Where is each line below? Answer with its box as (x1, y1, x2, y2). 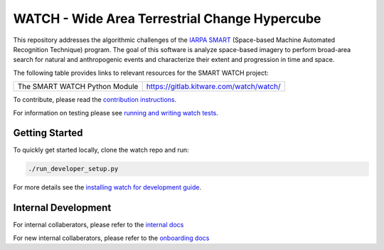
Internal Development (13, 202, 112, 214)
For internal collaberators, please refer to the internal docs (13, 221, 184, 229)
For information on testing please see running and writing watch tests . (13, 108, 218, 117)
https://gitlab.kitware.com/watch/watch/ (146, 82, 281, 92)
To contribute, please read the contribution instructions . (13, 95, 177, 104)
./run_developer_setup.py (28, 165, 119, 173)
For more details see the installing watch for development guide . (13, 183, 202, 192)
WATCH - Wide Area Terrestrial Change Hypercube (13, 11, 321, 26)
